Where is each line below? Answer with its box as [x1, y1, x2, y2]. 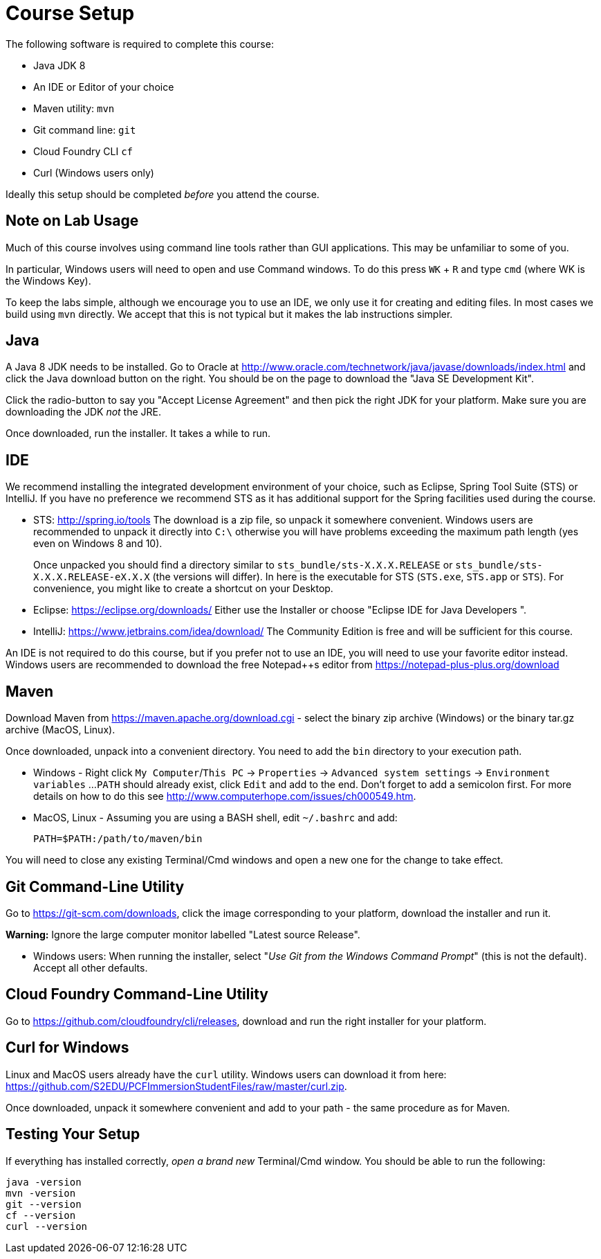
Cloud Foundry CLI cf [33, 145, 133, 157]
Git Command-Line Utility [6, 877, 185, 895]
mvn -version [6, 1187, 76, 1199]
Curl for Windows [6, 1039, 129, 1057]
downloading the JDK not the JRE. [6, 406, 162, 418]
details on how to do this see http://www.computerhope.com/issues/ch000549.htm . [33, 790, 416, 803]
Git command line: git [33, 123, 136, 136]
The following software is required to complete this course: [6, 37, 274, 50]
